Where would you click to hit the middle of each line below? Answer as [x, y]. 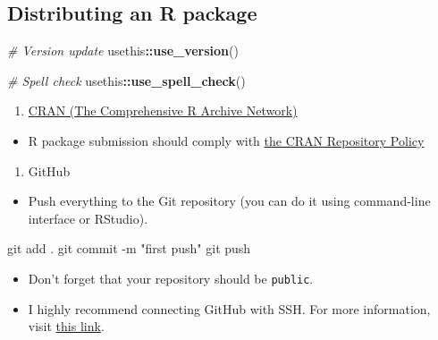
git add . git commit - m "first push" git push [129, 248]
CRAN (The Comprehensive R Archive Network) [163, 110]
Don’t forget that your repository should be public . [171, 278]
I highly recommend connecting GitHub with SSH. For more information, [229, 308]
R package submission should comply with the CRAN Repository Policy [226, 140]
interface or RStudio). [88, 218]
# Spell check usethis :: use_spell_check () [126, 80]
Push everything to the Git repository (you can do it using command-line [229, 201]
